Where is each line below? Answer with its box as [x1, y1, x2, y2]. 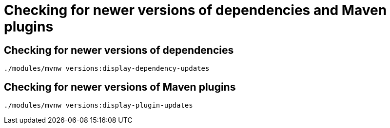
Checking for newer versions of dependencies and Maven [4, 2, 387, 18]
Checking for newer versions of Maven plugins [4, 80, 236, 93]
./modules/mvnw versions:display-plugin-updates [4, 101, 193, 110]
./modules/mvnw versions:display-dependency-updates [4, 64, 210, 73]
